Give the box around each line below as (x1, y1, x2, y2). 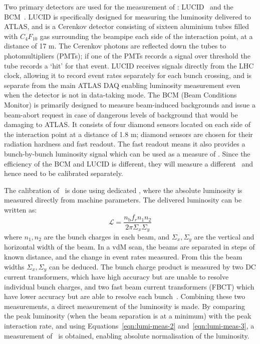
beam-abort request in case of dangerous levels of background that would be (4, 109, 238, 119)
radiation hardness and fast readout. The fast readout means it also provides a (4, 138, 245, 149)
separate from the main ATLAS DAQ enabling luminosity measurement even (4, 79, 240, 90)
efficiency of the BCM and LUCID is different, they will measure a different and (4, 158, 253, 168)
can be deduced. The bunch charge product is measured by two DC (49, 261, 256, 271)
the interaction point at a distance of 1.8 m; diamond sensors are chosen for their (4, 128, 253, 139)
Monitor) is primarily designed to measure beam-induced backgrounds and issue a (4, 99, 255, 109)
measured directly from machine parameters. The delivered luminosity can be (4, 194, 242, 205)
